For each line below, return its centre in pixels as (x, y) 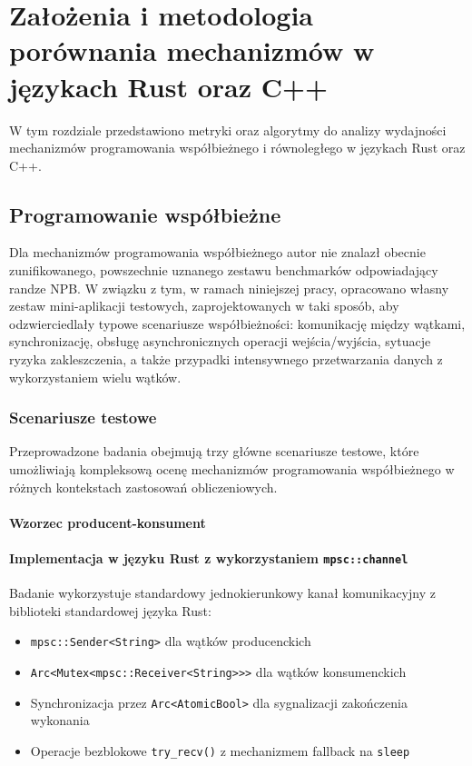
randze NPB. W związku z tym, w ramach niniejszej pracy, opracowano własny (229, 288)
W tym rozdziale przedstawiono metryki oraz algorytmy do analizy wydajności (228, 129)
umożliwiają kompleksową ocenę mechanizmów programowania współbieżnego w (232, 469)
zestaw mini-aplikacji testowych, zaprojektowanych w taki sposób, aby (204, 306)
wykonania (60, 720)
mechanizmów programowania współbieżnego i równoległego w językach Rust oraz (237, 148)
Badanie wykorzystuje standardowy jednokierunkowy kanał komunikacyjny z (222, 593)
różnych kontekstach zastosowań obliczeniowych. (143, 487)
